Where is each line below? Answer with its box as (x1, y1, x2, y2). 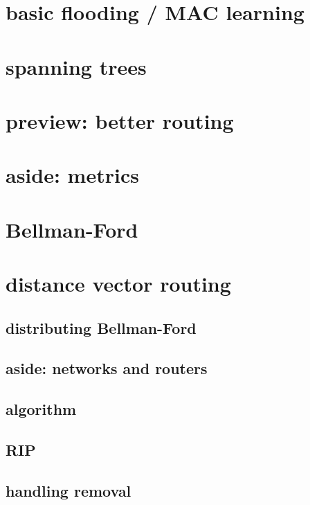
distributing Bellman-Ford (6, 317, 197, 338)
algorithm (6, 398, 77, 420)
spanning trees (6, 52, 147, 80)
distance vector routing (6, 269, 231, 298)
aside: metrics (6, 161, 139, 189)
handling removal (6, 479, 131, 501)
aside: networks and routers (6, 357, 208, 379)
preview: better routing (6, 106, 234, 134)
